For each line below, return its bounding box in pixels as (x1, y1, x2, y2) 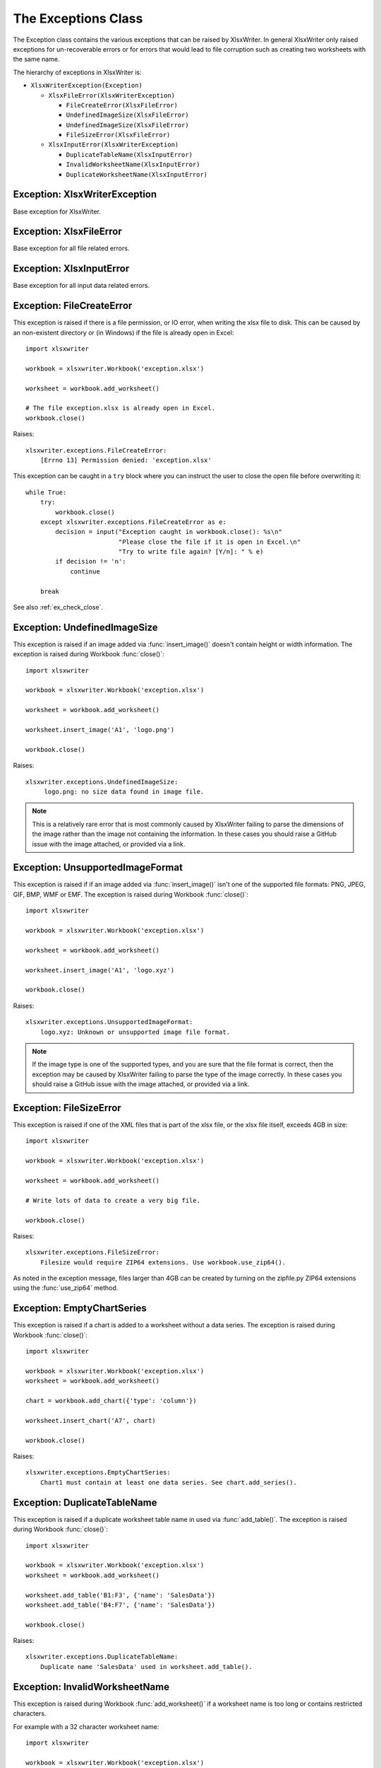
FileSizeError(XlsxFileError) (66, 131, 171, 139)
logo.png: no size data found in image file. (44, 788, 205, 796)
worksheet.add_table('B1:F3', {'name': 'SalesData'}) (25, 1591, 215, 1599)
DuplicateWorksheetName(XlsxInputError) (66, 170, 208, 178)
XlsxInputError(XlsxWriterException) (48, 141, 179, 149)
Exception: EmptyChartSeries (13, 1302, 147, 1315)
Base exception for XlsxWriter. (13, 207, 102, 216)
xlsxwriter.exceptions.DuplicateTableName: (25, 1653, 179, 1661)
